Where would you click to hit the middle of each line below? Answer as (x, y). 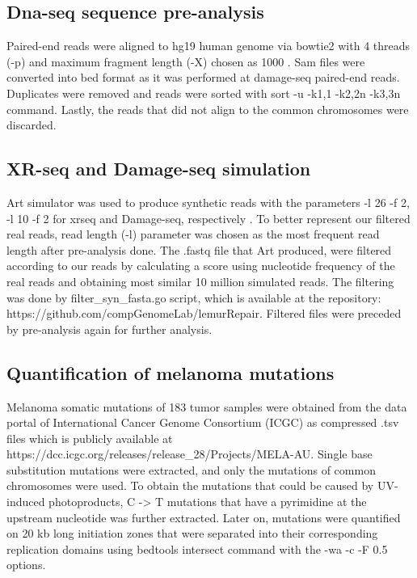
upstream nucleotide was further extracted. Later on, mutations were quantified (204, 517)
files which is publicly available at (90, 438)
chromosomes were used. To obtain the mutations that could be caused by (190, 485)
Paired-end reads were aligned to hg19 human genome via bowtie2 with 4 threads (208, 46)
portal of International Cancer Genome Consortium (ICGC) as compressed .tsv (203, 422)
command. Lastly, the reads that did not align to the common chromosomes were (208, 109)
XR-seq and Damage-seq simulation (159, 169)
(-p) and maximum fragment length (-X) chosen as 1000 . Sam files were (186, 61)
